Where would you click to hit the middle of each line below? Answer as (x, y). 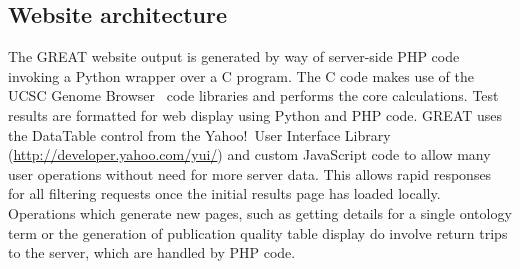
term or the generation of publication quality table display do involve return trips (258, 232)
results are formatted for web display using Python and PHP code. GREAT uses (255, 114)
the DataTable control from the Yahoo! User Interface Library (199, 134)
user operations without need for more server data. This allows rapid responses (250, 173)
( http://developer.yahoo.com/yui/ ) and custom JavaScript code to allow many (249, 154)
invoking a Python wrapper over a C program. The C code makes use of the (241, 75)
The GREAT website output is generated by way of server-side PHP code (234, 56)
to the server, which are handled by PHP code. (152, 252)
